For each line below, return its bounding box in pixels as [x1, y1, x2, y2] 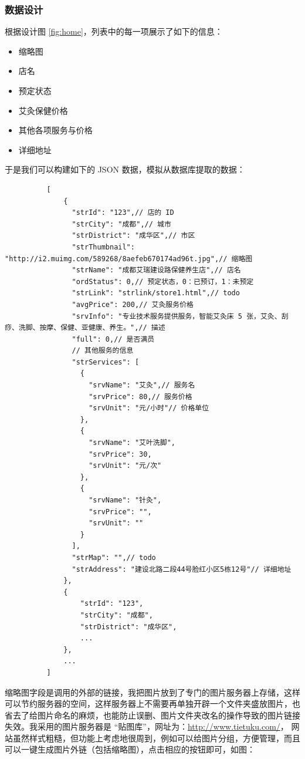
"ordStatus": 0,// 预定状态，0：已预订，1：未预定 [72, 277, 254, 286]
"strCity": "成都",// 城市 [72, 220, 171, 228]
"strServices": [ [72, 357, 140, 366]
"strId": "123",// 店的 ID [72, 208, 174, 217]
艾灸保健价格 [18, 104, 68, 116]
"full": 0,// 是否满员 [72, 335, 155, 343]
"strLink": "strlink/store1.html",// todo [72, 289, 240, 298]
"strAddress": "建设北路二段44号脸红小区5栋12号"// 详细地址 [72, 565, 292, 574]
